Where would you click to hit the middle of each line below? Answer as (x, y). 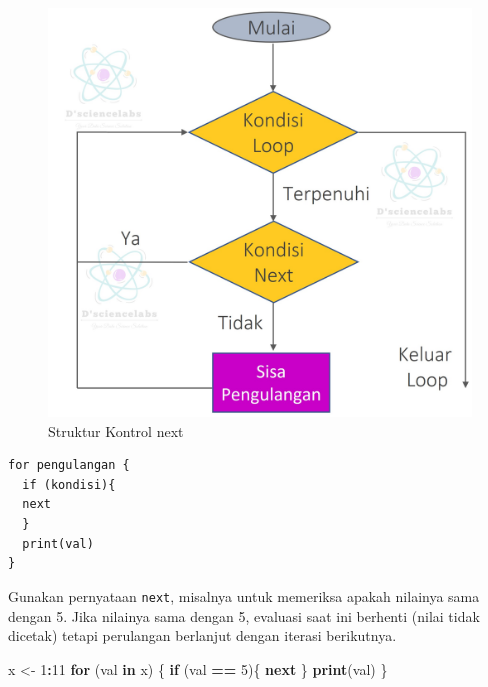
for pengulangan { (69, 465)
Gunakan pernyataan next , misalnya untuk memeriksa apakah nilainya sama (244, 595)
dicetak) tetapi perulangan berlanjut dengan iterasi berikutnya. (202, 635)
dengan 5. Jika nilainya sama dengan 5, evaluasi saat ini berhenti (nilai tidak (244, 615)
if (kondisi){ (69, 484)
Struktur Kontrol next (116, 430)
